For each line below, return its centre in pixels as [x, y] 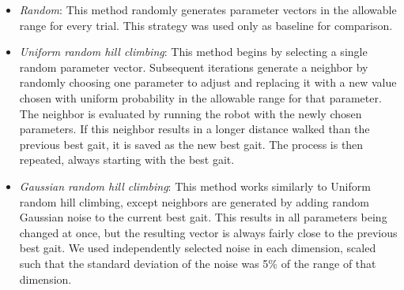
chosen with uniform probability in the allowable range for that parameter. [200, 97]
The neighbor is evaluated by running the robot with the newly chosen [191, 113]
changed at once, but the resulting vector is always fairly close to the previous [208, 232]
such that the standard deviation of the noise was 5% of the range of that [198, 263]
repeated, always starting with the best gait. [127, 160]
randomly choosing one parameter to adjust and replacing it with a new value [208, 82]
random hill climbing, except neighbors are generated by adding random [194, 201]
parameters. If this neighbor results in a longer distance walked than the [194, 129]
